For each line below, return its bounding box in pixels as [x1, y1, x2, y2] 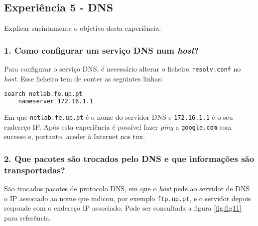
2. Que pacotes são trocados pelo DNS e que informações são [4, 152, 255, 164]
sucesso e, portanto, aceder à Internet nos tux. [4, 131, 145, 142]
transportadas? [4, 163, 65, 176]
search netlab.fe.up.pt [4, 90, 83, 98]
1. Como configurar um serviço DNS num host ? [4, 44, 199, 56]
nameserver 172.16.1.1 [18, 98, 93, 105]
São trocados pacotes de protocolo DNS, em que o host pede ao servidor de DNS [4, 183, 250, 194]
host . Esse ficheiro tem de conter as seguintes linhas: [4, 73, 163, 83]
